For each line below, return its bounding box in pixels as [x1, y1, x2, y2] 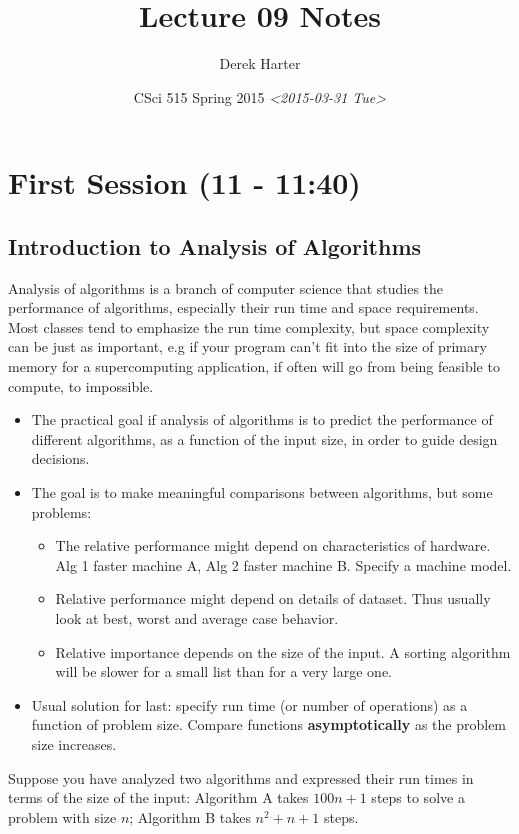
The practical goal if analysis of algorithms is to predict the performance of [31, 409, 493, 430]
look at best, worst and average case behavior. [55, 608, 339, 629]
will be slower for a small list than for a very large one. [55, 661, 392, 682]
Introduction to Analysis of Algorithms [8, 230, 422, 261]
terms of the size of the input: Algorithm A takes [8, 787, 309, 808]
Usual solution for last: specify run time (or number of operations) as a [31, 694, 468, 715]
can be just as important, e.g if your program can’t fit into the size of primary [8, 336, 487, 357]
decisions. [31, 448, 90, 469]
